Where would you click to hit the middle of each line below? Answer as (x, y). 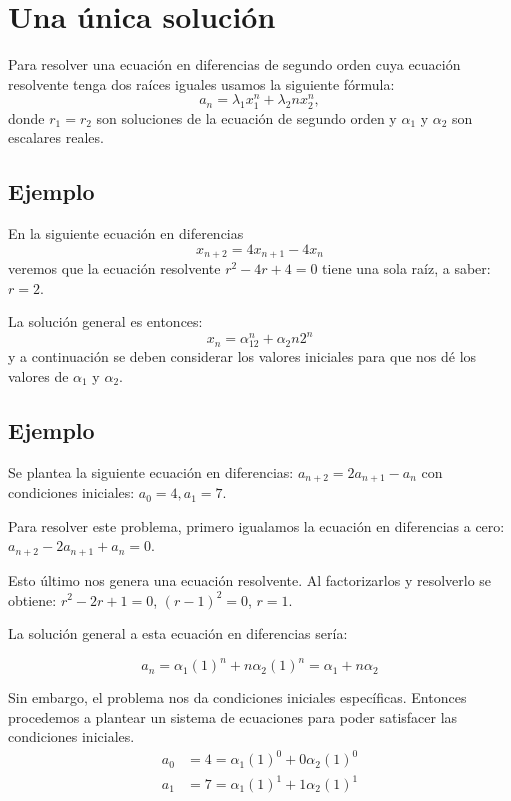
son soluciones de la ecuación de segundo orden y (246, 117)
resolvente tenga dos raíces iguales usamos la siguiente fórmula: (201, 83)
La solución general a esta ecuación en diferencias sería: (178, 633)
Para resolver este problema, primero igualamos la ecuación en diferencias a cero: (256, 525)
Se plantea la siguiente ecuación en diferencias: (151, 471)
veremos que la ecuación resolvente (114, 267)
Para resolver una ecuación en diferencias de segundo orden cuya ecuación (234, 64)
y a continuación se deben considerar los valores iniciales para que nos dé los (242, 356)
